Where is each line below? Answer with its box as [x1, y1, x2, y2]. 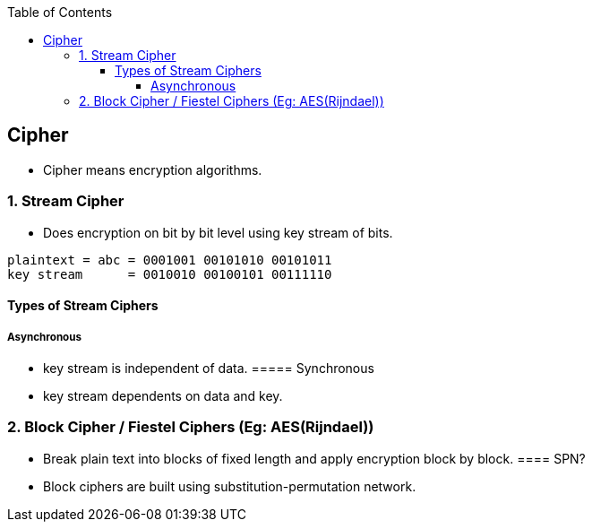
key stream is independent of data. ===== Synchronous [43, 360, 374, 376]
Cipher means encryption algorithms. [43, 161, 262, 178]
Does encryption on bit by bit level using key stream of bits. [43, 224, 393, 240]
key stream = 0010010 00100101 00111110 [7, 266, 332, 282]
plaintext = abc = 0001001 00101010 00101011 [7, 252, 332, 267]
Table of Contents [7, 4, 113, 20]
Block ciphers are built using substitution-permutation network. [43, 478, 416, 494]
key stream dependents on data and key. [43, 387, 283, 403]
